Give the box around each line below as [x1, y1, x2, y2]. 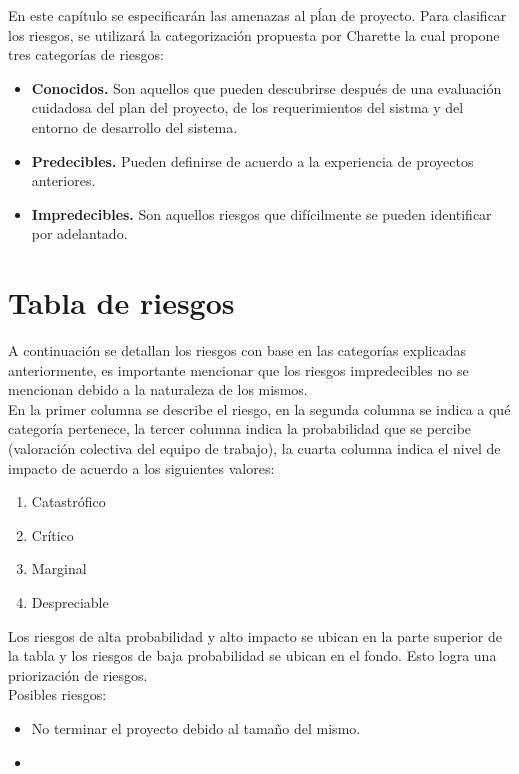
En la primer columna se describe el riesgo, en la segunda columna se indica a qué [8, 398, 511, 419]
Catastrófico [31, 491, 106, 512]
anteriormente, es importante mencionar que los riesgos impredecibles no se [8, 359, 469, 380]
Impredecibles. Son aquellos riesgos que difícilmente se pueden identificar [31, 203, 492, 224]
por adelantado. [31, 223, 128, 244]
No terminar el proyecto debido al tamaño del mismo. [31, 717, 361, 738]
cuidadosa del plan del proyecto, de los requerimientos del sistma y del [31, 97, 464, 118]
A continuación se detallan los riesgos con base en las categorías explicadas [8, 340, 466, 361]
